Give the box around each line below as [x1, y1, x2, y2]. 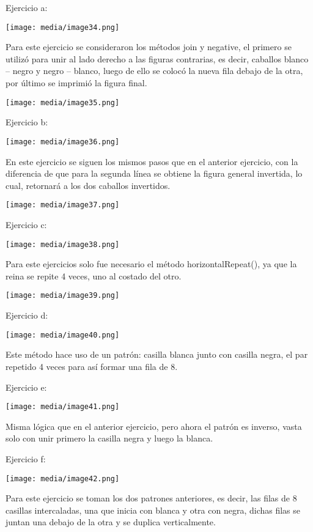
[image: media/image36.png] [6, 137, 120, 146]
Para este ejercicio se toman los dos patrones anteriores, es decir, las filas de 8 [6, 492, 297, 504]
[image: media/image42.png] [6, 474, 120, 483]
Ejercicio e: [6, 380, 47, 393]
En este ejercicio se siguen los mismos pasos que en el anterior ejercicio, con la [6, 155, 298, 168]
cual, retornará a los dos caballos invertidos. [6, 179, 171, 191]
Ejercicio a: [6, 1, 48, 13]
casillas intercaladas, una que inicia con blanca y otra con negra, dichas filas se [6, 503, 301, 516]
